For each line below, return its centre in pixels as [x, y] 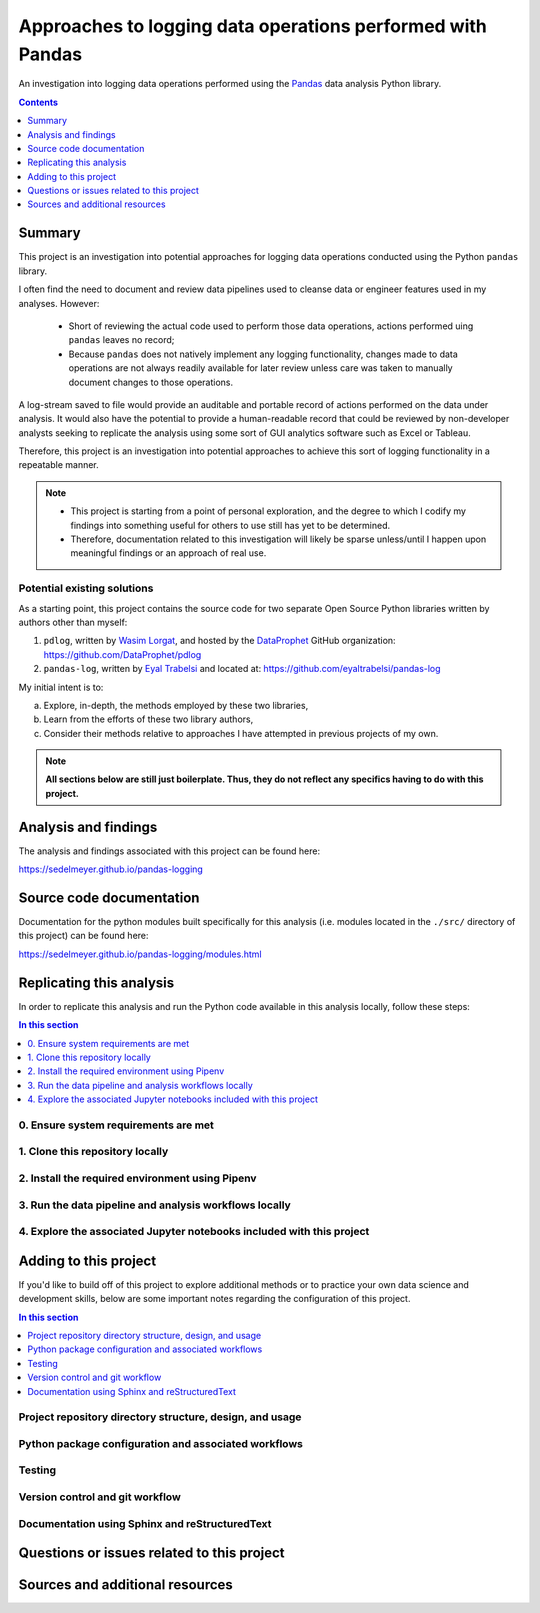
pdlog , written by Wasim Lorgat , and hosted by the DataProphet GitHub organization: [219, 641]
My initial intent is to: [61, 687]
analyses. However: [59, 303]
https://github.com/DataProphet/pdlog [122, 654]
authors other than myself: [73, 622]
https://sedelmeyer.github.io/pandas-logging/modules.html [140, 954]
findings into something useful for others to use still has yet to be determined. [230, 525]
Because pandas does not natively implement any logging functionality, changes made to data [263, 354]
